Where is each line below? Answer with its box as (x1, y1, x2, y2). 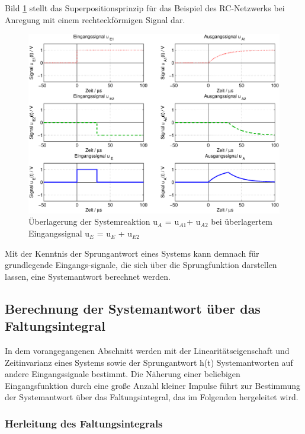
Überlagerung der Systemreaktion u (28, 215, 158, 228)
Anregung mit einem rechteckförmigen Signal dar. (5, 13, 185, 25)
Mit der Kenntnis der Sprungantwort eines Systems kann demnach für (5, 247, 259, 259)
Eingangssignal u (28, 227, 90, 240)
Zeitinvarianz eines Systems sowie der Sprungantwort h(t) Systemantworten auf (5, 356, 293, 368)
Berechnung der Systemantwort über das (5, 299, 261, 317)
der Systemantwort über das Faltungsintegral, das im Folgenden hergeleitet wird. (5, 391, 298, 403)
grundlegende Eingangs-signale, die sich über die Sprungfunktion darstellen (5, 259, 277, 271)
